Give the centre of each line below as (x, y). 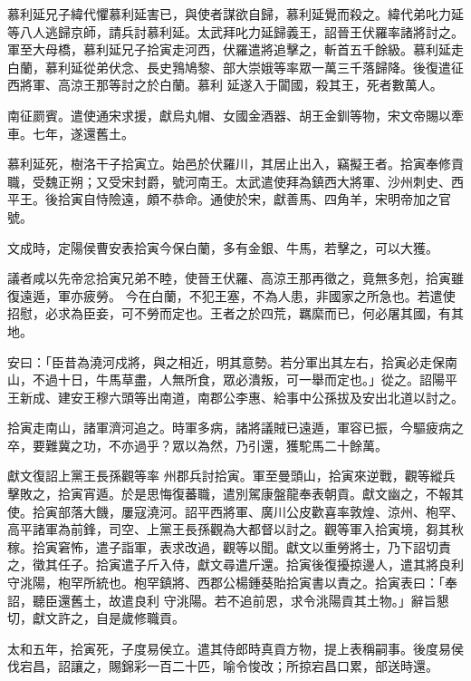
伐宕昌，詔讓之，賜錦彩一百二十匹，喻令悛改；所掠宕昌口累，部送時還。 (223, 666)
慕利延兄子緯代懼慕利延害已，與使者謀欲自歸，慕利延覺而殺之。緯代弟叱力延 (235, 14)
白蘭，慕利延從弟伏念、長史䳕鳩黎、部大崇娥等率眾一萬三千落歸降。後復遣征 (235, 67)
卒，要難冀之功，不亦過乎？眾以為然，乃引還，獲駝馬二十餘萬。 (197, 445)
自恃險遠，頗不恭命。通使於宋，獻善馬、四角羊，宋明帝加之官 (267, 199)
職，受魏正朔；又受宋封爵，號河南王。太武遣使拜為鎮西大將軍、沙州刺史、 (229, 181)
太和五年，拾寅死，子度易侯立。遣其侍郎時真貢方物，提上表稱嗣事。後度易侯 (235, 648)
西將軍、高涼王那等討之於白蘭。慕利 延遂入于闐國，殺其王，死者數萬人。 (225, 85)
